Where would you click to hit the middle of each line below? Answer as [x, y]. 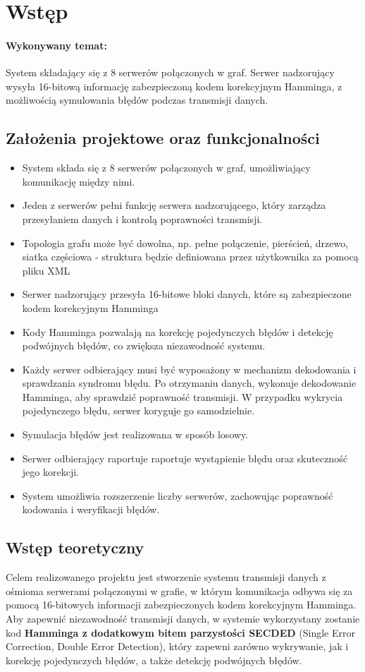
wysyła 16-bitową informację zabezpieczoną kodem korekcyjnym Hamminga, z [174, 86]
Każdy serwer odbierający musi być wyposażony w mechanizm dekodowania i [189, 369]
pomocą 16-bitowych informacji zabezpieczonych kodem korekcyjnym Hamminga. [181, 605]
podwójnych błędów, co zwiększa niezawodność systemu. [144, 346]
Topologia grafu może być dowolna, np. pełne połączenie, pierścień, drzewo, [185, 242]
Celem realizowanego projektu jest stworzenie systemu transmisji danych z [166, 577]
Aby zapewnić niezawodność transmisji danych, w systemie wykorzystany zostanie [183, 619]
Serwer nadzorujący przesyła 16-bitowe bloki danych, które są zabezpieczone [187, 294]
